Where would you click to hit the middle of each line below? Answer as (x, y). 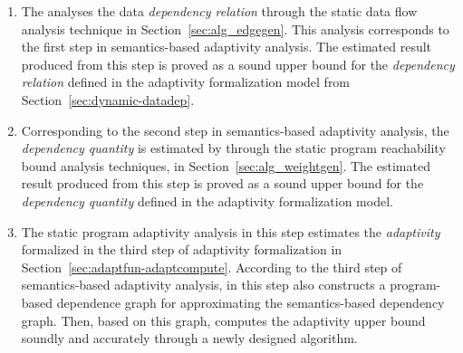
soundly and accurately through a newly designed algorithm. (189, 338)
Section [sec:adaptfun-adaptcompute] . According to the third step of (212, 267)
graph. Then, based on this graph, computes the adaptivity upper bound (223, 320)
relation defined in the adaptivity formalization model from (186, 82)
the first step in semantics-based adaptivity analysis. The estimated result (227, 47)
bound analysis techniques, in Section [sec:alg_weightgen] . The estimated (226, 165)
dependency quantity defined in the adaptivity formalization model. (207, 200)
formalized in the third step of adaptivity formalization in (182, 249)
